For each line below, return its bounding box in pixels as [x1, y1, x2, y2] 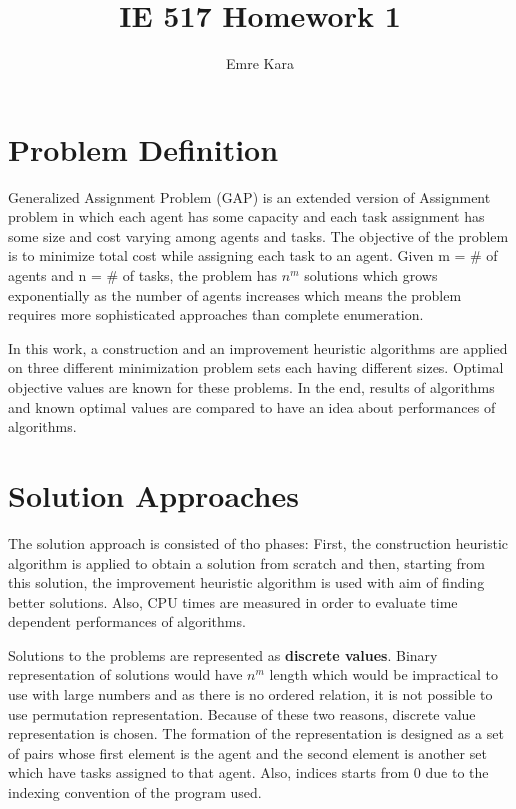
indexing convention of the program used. [8, 782, 262, 803]
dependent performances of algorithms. [8, 611, 246, 632]
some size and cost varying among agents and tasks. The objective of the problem [8, 225, 509, 246]
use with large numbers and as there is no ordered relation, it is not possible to [8, 684, 493, 705]
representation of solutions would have [8, 664, 243, 685]
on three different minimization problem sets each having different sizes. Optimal [8, 357, 504, 378]
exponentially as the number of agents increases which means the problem [8, 284, 462, 305]
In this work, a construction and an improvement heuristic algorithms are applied [8, 337, 508, 358]
